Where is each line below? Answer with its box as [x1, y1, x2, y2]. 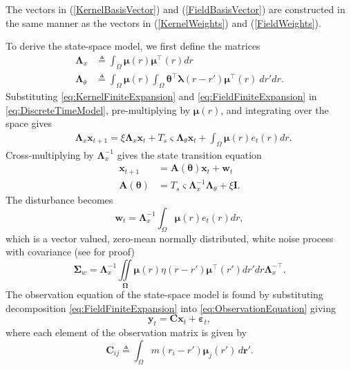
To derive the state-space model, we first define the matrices [6, 39, 260, 53]
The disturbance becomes [6, 193, 113, 207]
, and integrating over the [220, 102, 329, 117]
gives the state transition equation [117, 147, 262, 162]
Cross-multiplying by [6, 147, 94, 162]
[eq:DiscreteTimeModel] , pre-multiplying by [6, 102, 191, 117]
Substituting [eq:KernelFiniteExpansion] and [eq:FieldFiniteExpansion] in [6, 89, 317, 104]
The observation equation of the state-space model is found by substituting [6, 287, 323, 302]
